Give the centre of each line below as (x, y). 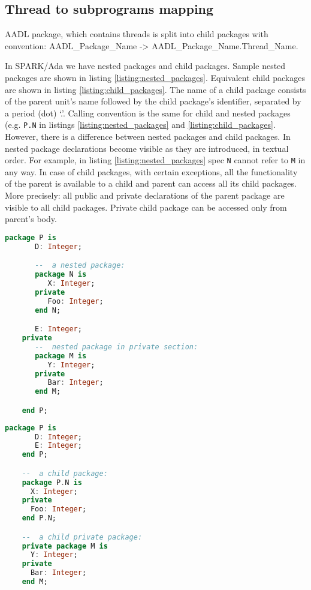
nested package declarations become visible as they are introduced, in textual (147, 148)
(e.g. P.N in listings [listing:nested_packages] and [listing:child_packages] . (140, 125)
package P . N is (52, 482)
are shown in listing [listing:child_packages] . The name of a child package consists (155, 89)
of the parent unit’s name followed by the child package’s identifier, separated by (153, 101)
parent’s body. (31, 219)
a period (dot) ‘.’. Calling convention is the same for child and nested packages (148, 113)
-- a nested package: (80, 266)
